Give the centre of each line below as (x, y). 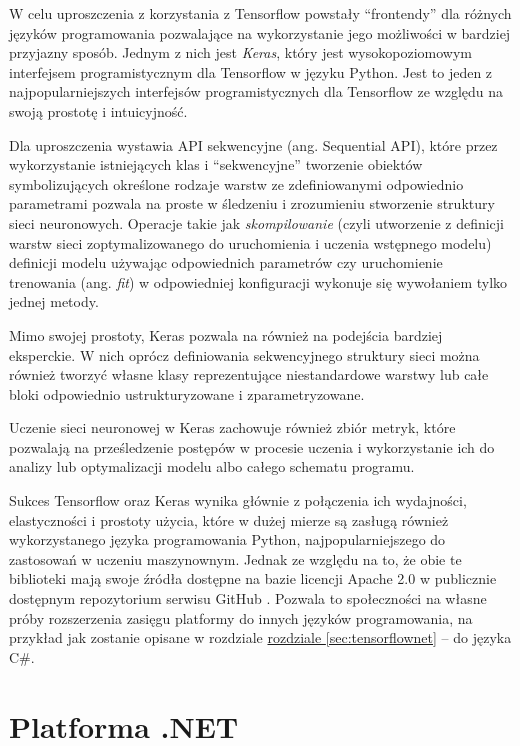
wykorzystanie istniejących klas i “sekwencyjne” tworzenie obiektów (216, 164)
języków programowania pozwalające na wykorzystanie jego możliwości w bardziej (260, 32)
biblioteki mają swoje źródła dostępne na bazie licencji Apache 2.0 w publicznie (253, 578)
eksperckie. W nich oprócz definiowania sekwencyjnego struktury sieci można (244, 354)
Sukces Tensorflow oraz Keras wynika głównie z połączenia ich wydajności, (238, 500)
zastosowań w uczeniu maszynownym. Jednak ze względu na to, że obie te (235, 558)
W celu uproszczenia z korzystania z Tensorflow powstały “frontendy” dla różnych (260, 13)
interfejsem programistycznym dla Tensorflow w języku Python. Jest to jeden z (251, 71)
